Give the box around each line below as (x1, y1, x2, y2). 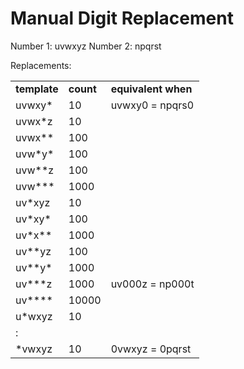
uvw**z (15, 163, 55, 177)
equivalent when (110, 82, 193, 96)
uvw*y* (15, 147, 55, 161)
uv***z (15, 277, 53, 291)
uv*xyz (15, 195, 51, 209)
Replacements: (10, 59, 72, 71)
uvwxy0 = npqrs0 (110, 98, 195, 112)
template (15, 82, 59, 96)
